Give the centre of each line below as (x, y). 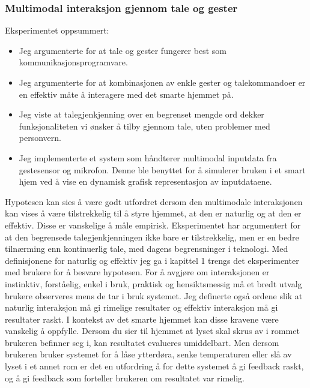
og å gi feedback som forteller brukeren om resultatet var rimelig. (125, 378)
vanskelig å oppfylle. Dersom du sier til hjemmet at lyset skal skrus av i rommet (152, 331)
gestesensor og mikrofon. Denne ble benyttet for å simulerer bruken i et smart (162, 169)
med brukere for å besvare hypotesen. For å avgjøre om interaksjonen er (137, 272)
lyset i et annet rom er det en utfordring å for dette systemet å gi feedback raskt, (154, 366)
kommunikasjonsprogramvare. (73, 62)
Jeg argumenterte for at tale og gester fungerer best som (123, 50)
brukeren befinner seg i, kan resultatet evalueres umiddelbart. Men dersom (142, 342)
